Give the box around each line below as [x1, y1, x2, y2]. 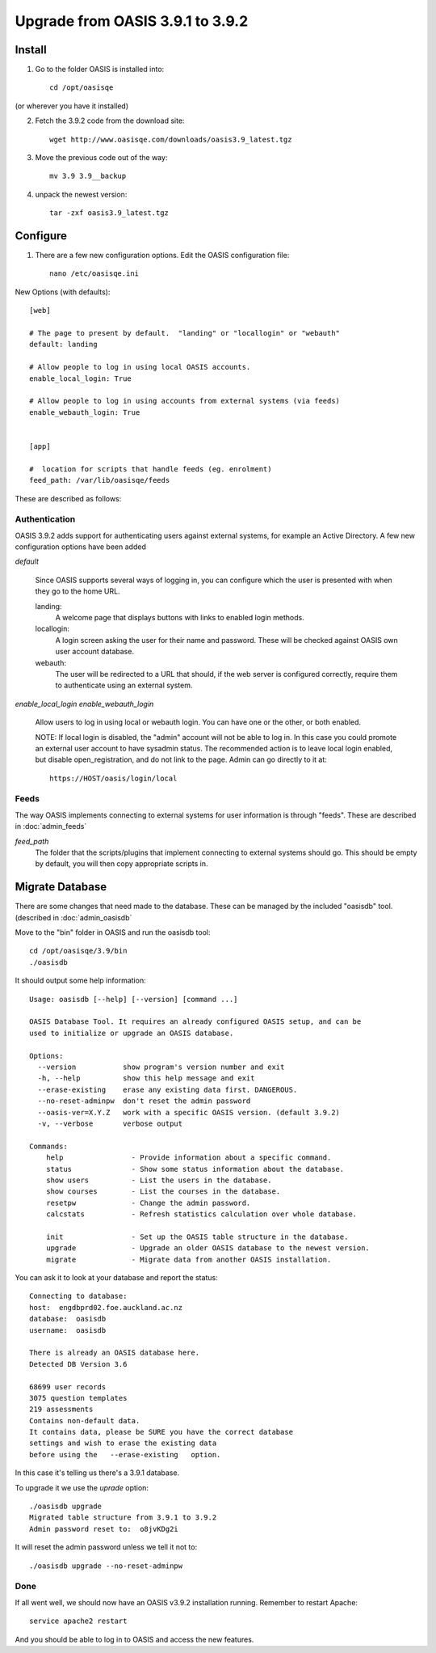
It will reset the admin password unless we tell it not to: [15, 1542, 198, 1552]
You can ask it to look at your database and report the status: [15, 1273, 218, 1283]
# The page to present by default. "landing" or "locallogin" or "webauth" [29, 328, 341, 338]
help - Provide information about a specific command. [45, 1153, 332, 1162]
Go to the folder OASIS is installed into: [35, 65, 165, 74]
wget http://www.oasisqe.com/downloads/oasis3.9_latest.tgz [49, 134, 292, 144]
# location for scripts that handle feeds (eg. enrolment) [29, 464, 272, 473]
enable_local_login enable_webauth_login [15, 699, 154, 708]
